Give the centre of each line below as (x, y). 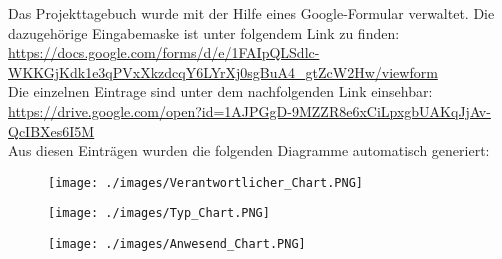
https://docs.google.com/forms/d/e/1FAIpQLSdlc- (164, 52)
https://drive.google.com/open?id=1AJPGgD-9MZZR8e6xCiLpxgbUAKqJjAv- (249, 110)
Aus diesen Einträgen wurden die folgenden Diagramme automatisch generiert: (249, 150)
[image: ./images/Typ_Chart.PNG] (159, 213)
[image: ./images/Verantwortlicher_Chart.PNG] (205, 182)
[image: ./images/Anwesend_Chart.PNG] (177, 244)
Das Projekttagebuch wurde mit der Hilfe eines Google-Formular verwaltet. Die (251, 13)
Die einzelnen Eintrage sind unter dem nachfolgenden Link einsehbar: (220, 91)
